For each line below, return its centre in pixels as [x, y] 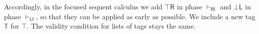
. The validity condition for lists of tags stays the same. [111, 26]
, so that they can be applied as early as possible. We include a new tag [146, 16]
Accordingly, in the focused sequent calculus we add [83, 6]
